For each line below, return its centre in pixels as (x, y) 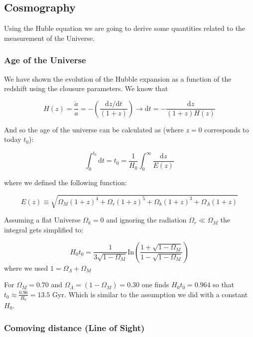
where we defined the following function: (65, 182)
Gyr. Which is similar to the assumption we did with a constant (150, 294)
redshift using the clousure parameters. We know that (86, 88)
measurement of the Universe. (49, 38)
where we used (26, 268)
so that (224, 284)
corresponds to (227, 129)
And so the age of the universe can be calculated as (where (94, 129)
